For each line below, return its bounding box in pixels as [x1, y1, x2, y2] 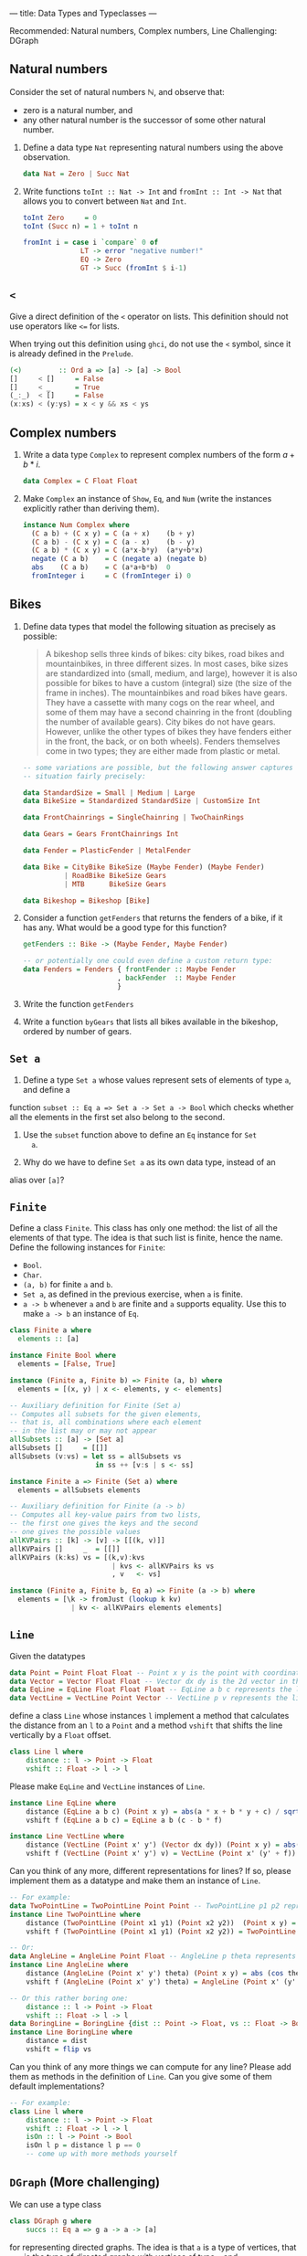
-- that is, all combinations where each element [9, 1418, 203, 1427]
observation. [22, 151, 71, 163]
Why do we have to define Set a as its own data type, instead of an [22, 1156, 276, 1168]
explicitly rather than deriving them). [22, 503, 160, 514]
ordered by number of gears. [22, 1025, 132, 1036]
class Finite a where [9, 1326, 92, 1335]
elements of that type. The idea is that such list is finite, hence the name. [9, 1233, 283, 1244]
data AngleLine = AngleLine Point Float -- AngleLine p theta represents [9, 1952, 297, 1961]
